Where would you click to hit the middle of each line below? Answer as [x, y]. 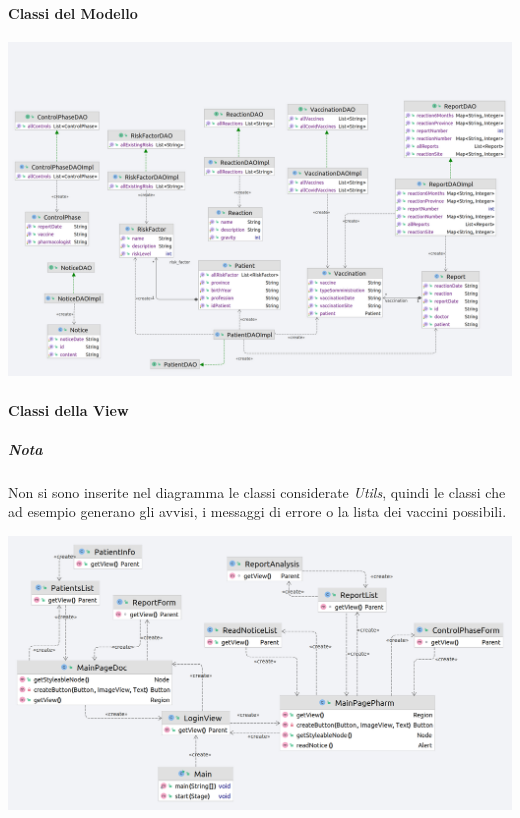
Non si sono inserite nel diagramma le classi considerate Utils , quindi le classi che [257, 491]
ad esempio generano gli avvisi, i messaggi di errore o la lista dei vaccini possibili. [257, 511]
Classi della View [68, 409]
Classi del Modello [73, 12]
